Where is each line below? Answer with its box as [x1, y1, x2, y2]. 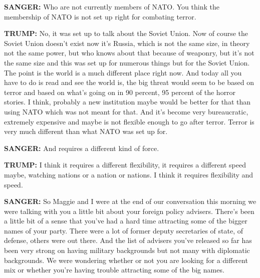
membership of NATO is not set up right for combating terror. [4, 11, 196, 21]
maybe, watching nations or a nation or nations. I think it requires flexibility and [4, 169, 253, 179]
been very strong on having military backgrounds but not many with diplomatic [4, 245, 250, 255]
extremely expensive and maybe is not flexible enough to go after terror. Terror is [4, 116, 254, 126]
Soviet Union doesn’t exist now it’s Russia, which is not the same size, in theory [4, 37, 250, 48]
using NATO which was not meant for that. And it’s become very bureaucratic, [4, 106, 248, 116]
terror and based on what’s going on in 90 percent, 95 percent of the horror [4, 86, 236, 97]
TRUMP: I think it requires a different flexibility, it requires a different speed [4, 159, 246, 170]
